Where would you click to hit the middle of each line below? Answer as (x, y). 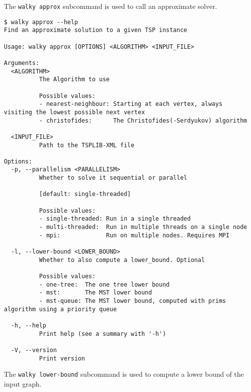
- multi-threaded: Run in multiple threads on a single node (143, 227)
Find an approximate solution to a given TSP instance (96, 30)
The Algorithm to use (74, 80)
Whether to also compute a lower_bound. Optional (122, 260)
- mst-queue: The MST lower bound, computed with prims (133, 301)
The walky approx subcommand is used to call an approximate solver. (110, 6)
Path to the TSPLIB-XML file (87, 145)
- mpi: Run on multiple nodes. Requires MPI (134, 235)
